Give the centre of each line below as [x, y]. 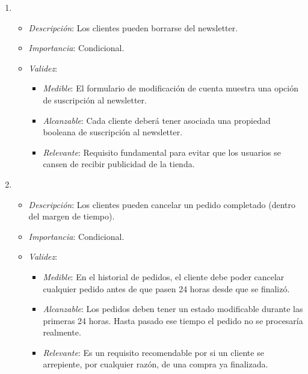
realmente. [62, 332]
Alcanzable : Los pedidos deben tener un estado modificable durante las [173, 309]
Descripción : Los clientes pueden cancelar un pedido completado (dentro [162, 204]
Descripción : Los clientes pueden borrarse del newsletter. [133, 27]
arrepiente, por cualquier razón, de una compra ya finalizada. [156, 364]
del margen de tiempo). [72, 216]
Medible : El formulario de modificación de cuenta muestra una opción [171, 88]
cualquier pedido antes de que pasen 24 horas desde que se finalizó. [166, 288]
